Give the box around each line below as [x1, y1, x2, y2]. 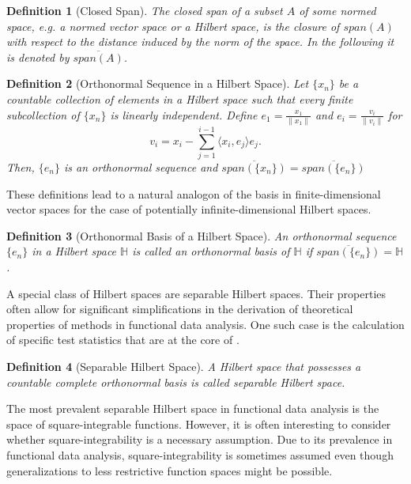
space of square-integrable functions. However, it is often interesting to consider [6, 415, 391, 432]
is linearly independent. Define [110, 106, 258, 123]
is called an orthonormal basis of [132, 243, 290, 259]
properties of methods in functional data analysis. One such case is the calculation [6, 316, 405, 332]
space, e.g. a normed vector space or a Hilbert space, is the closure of [6, 17, 340, 34]
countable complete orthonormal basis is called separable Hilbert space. [6, 373, 345, 390]
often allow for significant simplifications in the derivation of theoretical [6, 301, 353, 317]
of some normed [299, 2, 376, 18]
